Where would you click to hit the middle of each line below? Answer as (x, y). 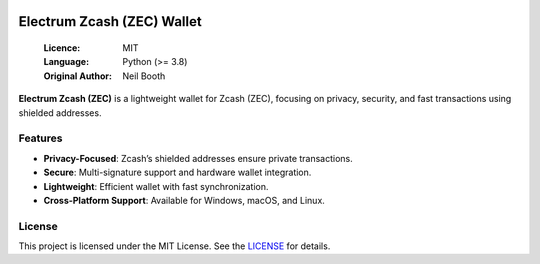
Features (40, 138)
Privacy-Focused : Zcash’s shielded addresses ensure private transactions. (198, 158)
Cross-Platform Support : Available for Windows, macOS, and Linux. (184, 200)
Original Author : (77, 76)
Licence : (62, 48)
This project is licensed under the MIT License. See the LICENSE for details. (174, 246)
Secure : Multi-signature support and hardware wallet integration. (177, 172)
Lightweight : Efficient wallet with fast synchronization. (156, 186)
